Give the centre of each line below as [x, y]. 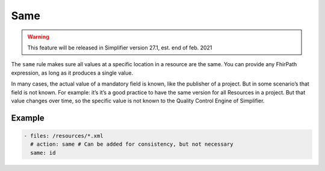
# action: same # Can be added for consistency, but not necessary [132, 144]
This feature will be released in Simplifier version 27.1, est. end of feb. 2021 [120, 48]
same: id [43, 153]
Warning [38, 37]
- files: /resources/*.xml [63, 136]
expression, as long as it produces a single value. [72, 73]
